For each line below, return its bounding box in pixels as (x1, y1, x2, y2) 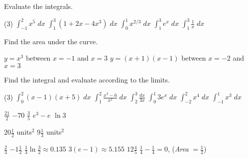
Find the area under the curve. (4, 36, 98, 46)
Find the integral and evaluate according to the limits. (4, 75, 170, 85)
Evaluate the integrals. (4, 1, 73, 11)
